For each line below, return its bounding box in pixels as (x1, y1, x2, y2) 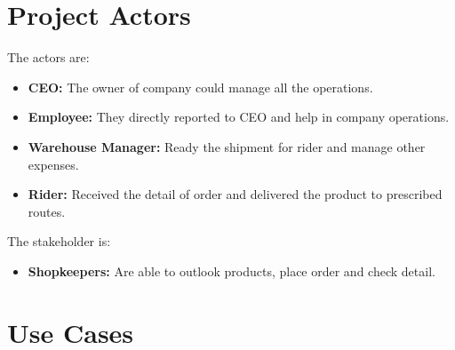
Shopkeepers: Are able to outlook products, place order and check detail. (28, 261, 435, 280)
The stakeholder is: (7, 232, 111, 251)
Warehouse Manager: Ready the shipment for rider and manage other (28, 137, 426, 155)
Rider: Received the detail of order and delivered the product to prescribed (28, 185, 443, 203)
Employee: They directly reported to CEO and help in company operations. (28, 107, 450, 126)
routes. (28, 202, 66, 220)
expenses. (28, 155, 79, 173)
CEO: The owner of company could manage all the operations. (28, 77, 373, 96)
